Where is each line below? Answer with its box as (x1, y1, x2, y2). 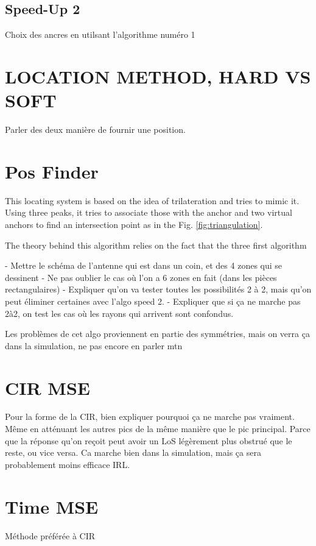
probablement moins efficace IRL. (5, 458, 130, 470)
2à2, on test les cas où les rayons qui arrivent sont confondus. (5, 307, 234, 319)
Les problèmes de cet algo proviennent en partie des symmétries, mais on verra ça (5, 327, 310, 340)
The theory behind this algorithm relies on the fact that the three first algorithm (5, 238, 307, 251)
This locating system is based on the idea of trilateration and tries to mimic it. (5, 194, 300, 207)
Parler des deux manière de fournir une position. (5, 123, 186, 136)
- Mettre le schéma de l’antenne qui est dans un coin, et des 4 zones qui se (5, 259, 283, 272)
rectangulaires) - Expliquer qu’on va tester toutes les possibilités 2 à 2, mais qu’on (5, 283, 312, 296)
